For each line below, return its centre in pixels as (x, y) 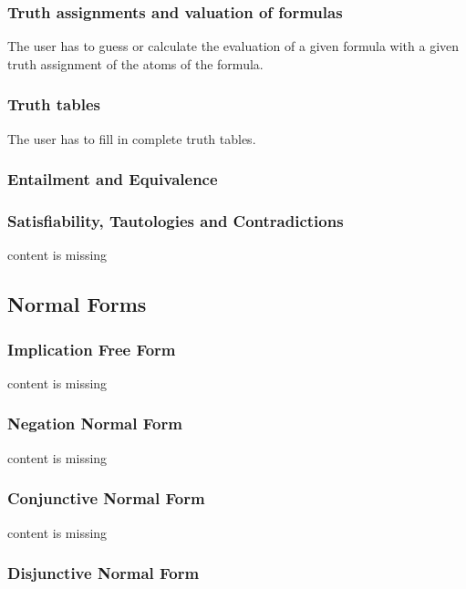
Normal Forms (77, 304)
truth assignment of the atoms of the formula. (135, 63)
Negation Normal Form (95, 424)
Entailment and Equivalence (113, 179)
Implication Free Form (92, 349)
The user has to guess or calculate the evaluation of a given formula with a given (233, 46)
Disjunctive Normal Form (104, 573)
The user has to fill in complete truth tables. (132, 138)
